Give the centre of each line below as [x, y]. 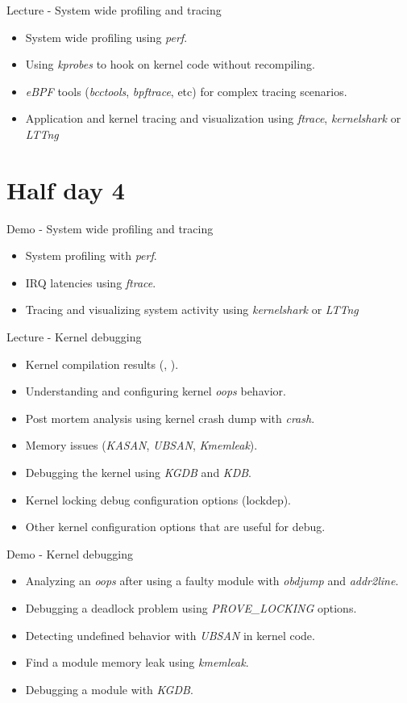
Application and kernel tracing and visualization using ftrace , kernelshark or [213, 118]
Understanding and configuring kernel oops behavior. [156, 391]
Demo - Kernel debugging [70, 553]
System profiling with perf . [91, 255]
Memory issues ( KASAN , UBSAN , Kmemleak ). [141, 445]
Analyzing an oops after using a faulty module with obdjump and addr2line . [212, 581]
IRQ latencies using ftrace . [91, 282]
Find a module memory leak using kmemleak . [137, 662]
